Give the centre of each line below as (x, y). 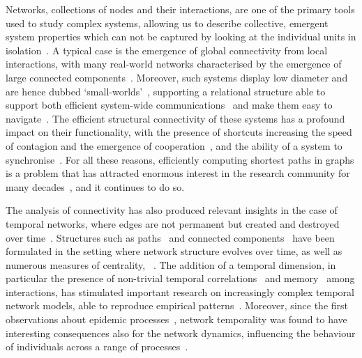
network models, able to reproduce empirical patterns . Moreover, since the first (177, 305)
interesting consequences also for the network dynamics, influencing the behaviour (181, 333)
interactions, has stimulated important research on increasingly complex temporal (180, 291)
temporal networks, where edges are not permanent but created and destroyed (173, 223)
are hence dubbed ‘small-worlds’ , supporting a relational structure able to (166, 91)
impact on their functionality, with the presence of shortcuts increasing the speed (179, 132)
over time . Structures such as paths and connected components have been (170, 237)
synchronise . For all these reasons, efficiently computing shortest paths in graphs (180, 159)
